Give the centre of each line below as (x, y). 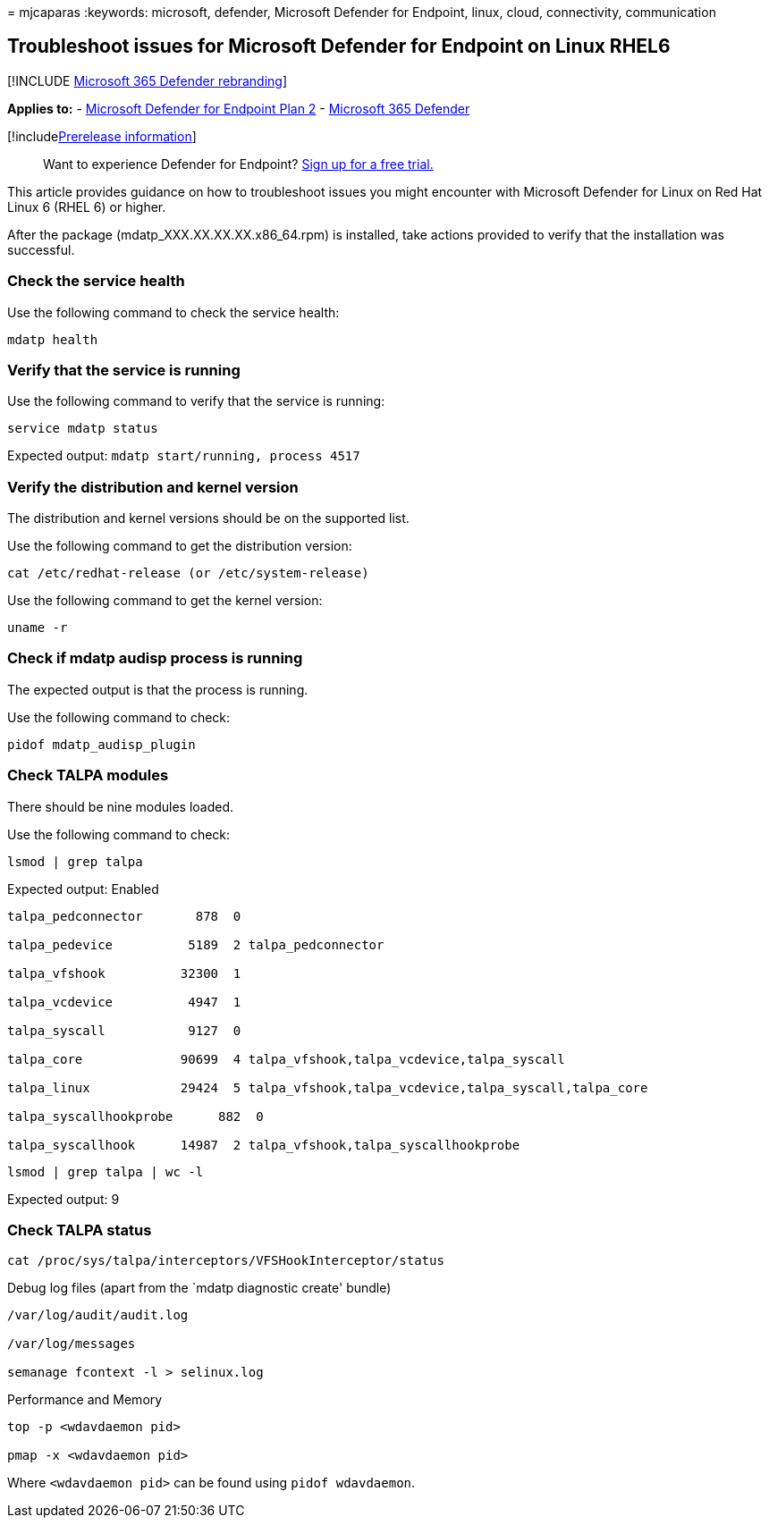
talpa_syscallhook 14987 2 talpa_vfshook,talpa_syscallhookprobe (264, 1145)
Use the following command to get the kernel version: (165, 601)
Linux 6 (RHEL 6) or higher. (87, 206)
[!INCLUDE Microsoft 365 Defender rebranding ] (148, 80)
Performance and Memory (85, 1400)
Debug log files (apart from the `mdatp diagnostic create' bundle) (199, 1288)
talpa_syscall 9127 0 (124, 1030)
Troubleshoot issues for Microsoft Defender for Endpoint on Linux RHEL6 (339, 46)
